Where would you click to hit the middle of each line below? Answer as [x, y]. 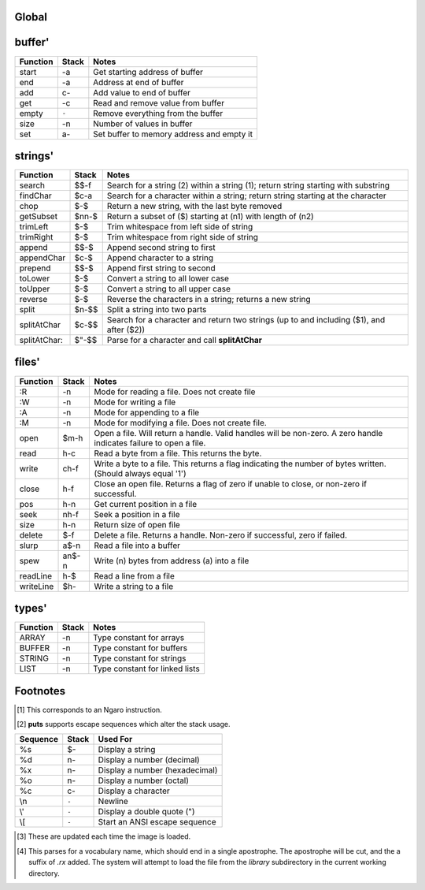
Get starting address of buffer [148, 72]
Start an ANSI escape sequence [157, 822]
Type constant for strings [140, 658]
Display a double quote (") [147, 812]
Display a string [127, 750]
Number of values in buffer [143, 124]
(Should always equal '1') [140, 473]
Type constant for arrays [139, 638]
